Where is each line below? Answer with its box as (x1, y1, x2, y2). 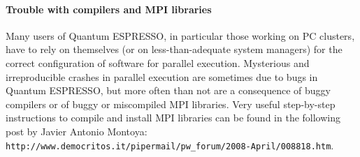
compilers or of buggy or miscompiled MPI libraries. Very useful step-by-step (6, 96, 336, 111)
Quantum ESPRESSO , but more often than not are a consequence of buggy (6, 83, 331, 98)
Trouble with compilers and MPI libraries (6, 1, 212, 16)
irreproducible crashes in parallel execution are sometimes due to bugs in (6, 69, 318, 84)
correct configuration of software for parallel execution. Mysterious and (6, 55, 310, 70)
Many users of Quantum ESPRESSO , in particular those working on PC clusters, (6, 28, 355, 43)
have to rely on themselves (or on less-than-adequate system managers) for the (6, 42, 343, 57)
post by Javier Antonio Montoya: (6, 124, 147, 138)
